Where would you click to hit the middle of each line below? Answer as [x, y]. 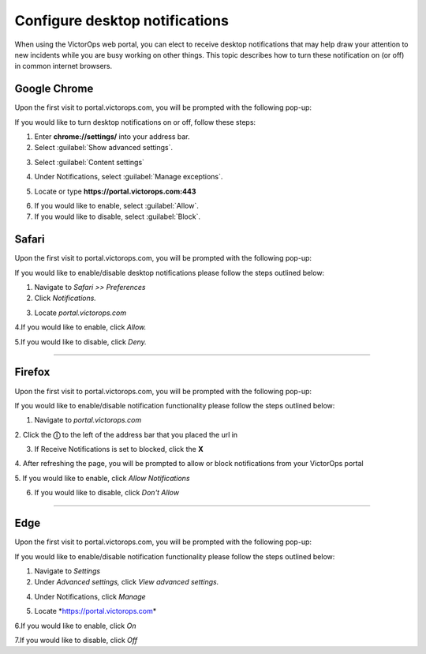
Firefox [32, 372]
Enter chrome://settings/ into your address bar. [112, 137]
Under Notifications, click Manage [90, 596]
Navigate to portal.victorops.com [88, 420]
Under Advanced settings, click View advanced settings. [127, 582]
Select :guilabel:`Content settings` [90, 162]
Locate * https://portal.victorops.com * [95, 611]
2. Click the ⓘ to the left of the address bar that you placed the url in [126, 434]
